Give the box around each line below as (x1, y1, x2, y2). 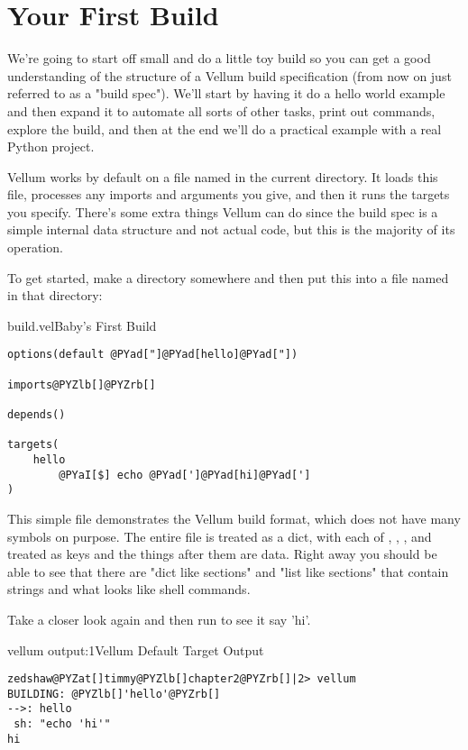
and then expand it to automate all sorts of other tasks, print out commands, (7, 101, 436, 120)
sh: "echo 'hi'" (14, 718, 111, 731)
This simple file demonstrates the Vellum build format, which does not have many (7, 509, 461, 527)
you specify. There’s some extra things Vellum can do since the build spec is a (7, 202, 438, 221)
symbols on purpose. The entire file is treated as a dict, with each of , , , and (7, 526, 432, 545)
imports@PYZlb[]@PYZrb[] (7, 378, 156, 391)
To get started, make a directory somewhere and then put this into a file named (7, 268, 449, 287)
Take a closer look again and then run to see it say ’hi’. (7, 609, 311, 628)
